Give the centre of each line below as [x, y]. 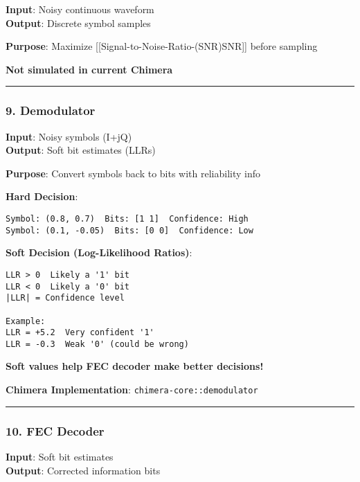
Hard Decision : [42, 196]
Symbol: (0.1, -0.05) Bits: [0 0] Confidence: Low [129, 230]
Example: [26, 321]
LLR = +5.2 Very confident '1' [80, 333]
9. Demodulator [51, 110]
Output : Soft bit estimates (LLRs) [81, 150]
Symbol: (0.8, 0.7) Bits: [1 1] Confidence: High [127, 218]
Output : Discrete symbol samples [78, 23]
